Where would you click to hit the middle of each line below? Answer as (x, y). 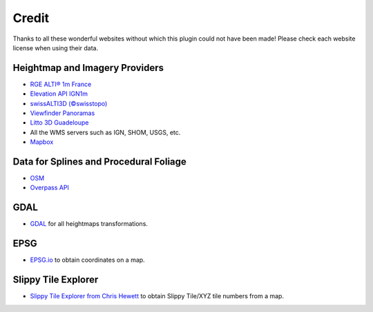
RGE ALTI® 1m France (61, 84)
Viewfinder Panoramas (63, 113)
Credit (31, 18)
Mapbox (42, 142)
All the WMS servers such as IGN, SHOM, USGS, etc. (105, 132)
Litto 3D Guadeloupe (59, 123)
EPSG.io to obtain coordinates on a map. (87, 260)
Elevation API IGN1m (59, 94)
